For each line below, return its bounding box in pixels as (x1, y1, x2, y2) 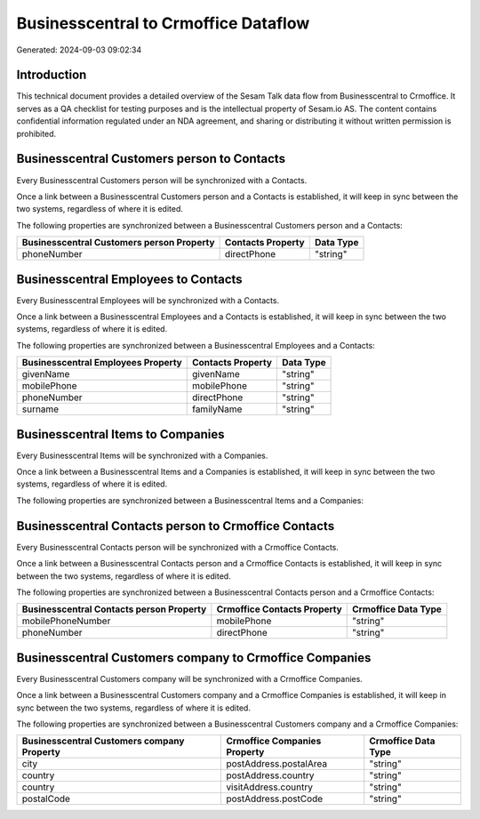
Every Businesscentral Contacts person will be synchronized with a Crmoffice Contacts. (16, 542, 340, 552)
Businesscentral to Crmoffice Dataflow (16, 13, 310, 33)
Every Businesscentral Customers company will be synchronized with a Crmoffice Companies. (16, 673, 364, 684)
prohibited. (16, 128, 57, 139)
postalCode (21, 792, 71, 805)
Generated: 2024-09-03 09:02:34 (16, 44, 142, 55)
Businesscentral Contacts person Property (21, 603, 207, 615)
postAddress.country (226, 769, 315, 782)
